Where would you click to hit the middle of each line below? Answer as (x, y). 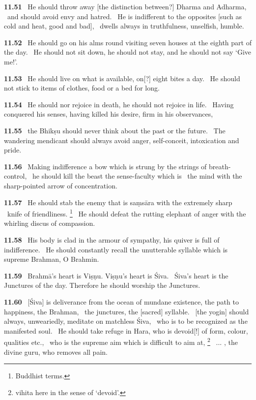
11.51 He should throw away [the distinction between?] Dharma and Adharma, (125, 6)
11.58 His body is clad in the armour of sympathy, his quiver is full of (112, 239)
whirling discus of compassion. (50, 223)
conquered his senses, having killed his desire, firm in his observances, (109, 114)
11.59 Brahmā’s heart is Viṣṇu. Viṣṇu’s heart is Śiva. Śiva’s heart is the (116, 275)
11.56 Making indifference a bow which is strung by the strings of (105, 166)
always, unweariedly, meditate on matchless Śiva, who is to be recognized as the (126, 321)
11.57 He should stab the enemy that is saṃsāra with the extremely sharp (118, 202)
